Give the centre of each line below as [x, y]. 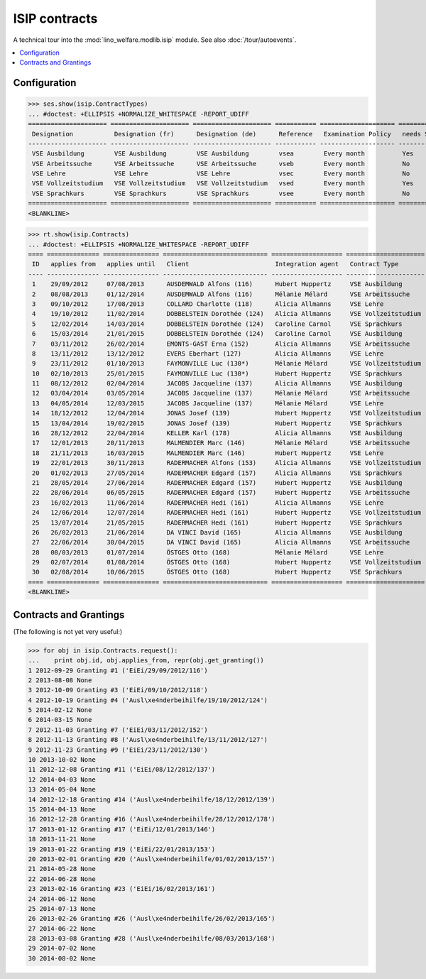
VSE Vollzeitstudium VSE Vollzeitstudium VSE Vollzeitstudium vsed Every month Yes [223, 184]
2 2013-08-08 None [60, 680]
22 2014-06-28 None [62, 879]
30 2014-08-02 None [62, 958]
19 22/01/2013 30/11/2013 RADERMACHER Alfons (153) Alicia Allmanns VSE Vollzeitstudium [227, 463]
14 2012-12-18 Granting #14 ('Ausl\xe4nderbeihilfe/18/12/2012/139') [152, 799]
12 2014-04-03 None [62, 780]
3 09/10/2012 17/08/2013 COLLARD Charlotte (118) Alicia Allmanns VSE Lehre [208, 304]
